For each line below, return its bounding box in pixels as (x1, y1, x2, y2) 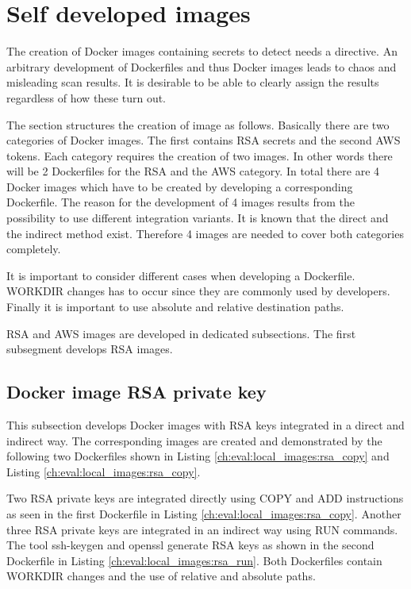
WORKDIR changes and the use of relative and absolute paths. (6, 568, 316, 584)
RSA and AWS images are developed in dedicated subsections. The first (6, 325, 356, 341)
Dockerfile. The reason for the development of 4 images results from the (6, 194, 355, 210)
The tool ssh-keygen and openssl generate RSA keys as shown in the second (6, 537, 375, 553)
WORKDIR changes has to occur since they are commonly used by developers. (6, 283, 390, 299)
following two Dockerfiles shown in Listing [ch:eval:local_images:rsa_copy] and (6, 448, 390, 464)
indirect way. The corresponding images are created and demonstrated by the (6, 432, 382, 448)
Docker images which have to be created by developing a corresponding (6, 178, 353, 194)
